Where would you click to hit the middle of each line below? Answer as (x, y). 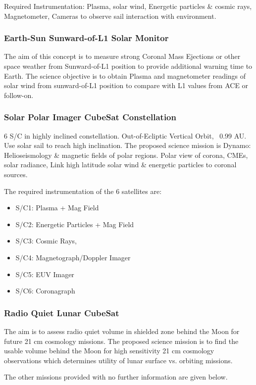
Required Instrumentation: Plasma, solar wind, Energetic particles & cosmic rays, (128, 6)
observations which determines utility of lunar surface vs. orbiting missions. (118, 360)
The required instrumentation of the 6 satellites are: (83, 191)
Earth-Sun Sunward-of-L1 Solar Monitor (86, 38)
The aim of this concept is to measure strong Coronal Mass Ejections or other (122, 56)
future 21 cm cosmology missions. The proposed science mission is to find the (121, 341)
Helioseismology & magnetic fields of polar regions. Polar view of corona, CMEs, (126, 155)
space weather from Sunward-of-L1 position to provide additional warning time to (128, 66)
